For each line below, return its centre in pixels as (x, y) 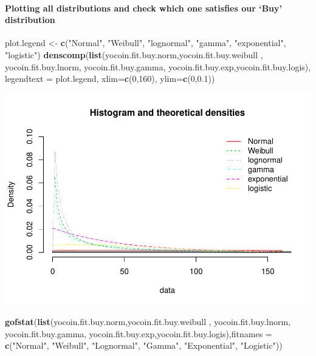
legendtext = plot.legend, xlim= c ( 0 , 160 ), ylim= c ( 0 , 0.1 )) (110, 79)
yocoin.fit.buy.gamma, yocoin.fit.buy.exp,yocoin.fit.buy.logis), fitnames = (139, 333)
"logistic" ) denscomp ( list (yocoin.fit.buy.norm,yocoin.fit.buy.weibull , (134, 54)
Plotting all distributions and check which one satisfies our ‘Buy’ (144, 8)
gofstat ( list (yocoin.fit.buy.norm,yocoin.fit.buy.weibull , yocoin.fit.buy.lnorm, (148, 322)
